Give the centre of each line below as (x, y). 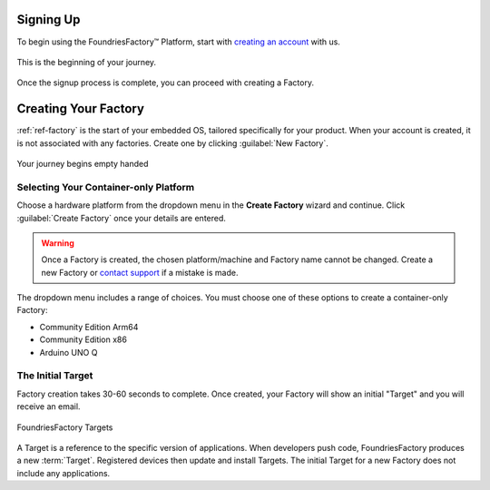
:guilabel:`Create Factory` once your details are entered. (122, 218)
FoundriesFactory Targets (65, 427)
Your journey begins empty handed (83, 163)
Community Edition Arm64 (89, 327)
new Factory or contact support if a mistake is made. (140, 272)
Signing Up (49, 20)
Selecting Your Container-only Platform (106, 187)
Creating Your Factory (81, 109)
